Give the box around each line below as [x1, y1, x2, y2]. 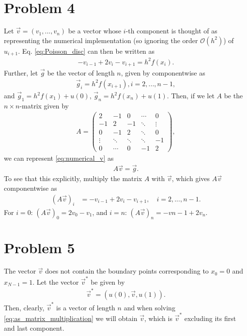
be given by [91, 276, 125, 287]
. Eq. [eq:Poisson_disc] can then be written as [18, 46, 155, 56]
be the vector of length [47, 68, 115, 78]
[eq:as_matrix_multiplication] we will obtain [4, 313, 138, 323]
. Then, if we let [167, 91, 215, 100]
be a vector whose [68, 26, 122, 36]
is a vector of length [56, 302, 115, 312]
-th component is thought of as [125, 26, 217, 36]
